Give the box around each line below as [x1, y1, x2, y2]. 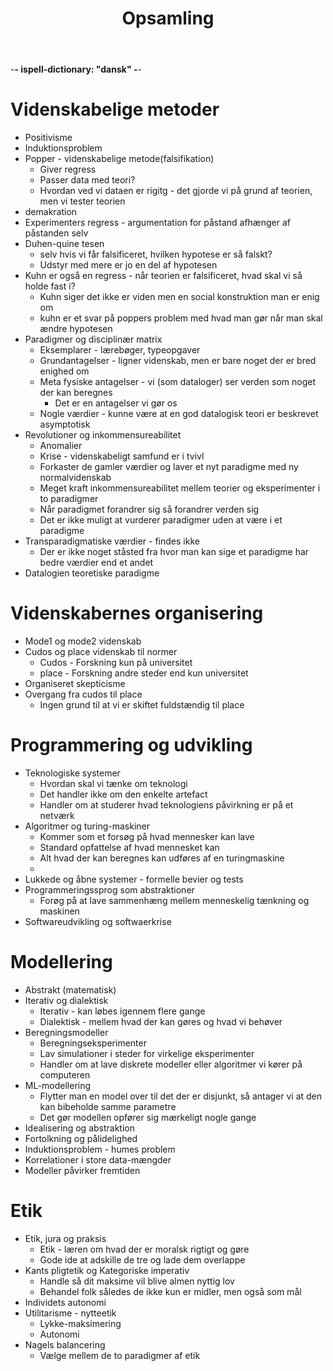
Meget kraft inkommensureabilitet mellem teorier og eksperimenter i [39, 482, 321, 494]
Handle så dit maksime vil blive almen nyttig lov [39, 1275, 235, 1287]
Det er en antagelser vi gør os [54, 397, 178, 409]
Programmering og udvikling [10, 734, 253, 757]
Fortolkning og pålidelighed [24, 1132, 138, 1144]
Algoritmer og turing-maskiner [24, 820, 151, 832]
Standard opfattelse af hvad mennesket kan [39, 842, 220, 853]
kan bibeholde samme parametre [39, 1100, 177, 1112]
